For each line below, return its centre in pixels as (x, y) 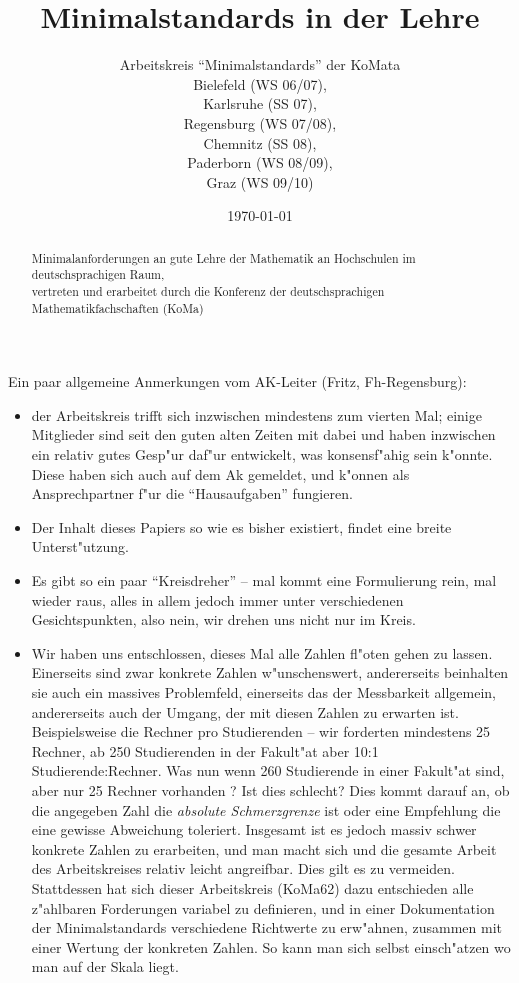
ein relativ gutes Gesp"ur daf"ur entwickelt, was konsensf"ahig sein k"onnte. (262, 454)
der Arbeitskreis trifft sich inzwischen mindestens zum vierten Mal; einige (256, 414)
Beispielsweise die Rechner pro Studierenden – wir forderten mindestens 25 (261, 731)
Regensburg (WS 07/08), (260, 122)
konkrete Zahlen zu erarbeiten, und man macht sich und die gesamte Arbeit (264, 848)
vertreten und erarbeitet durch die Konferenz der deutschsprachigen (208, 290)
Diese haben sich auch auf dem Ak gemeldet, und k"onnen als (220, 473)
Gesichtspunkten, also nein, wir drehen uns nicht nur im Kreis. (223, 619)
